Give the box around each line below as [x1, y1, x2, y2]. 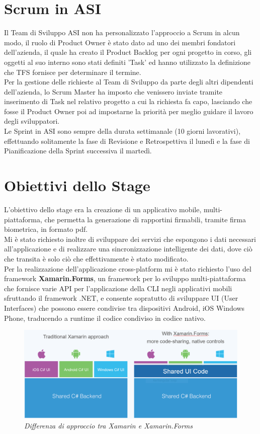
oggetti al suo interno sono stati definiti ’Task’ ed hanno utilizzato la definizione [4, 56, 250, 67]
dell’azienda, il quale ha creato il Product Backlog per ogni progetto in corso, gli [4, 47, 252, 57]
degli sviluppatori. [4, 116, 60, 126]
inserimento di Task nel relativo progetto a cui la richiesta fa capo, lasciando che [4, 96, 252, 107]
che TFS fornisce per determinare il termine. [4, 66, 141, 77]
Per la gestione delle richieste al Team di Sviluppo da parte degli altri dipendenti [4, 76, 253, 87]
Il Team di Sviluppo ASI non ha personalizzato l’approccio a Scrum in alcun [4, 27, 240, 38]
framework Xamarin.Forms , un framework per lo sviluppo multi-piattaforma [4, 273, 246, 284]
